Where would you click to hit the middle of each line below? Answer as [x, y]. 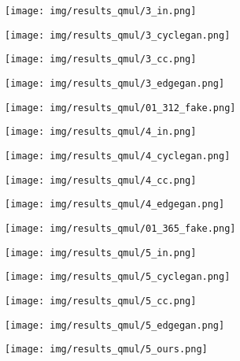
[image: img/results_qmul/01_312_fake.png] [120, 108]
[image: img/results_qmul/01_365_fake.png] [120, 228]
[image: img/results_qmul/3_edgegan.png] [115, 83]
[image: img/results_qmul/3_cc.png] [101, 60]
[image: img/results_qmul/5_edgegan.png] [115, 325]
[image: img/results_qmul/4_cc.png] [101, 180]
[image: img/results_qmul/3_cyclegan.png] [118, 35]
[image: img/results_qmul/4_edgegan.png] [115, 205]
